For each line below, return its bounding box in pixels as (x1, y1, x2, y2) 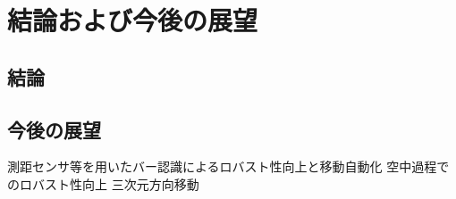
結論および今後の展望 (7, 2, 258, 38)
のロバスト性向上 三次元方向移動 (7, 174, 199, 193)
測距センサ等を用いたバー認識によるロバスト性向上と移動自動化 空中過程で (7, 157, 450, 176)
